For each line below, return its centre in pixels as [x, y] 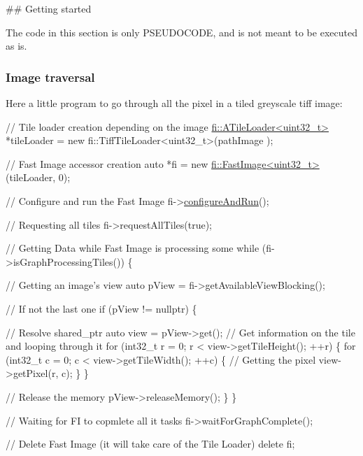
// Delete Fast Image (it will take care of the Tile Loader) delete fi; [150, 444]
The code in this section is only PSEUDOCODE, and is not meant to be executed [181, 32]
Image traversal [50, 77]
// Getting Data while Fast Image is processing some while [133, 248]
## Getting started [49, 8]
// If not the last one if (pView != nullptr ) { [101, 308]
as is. [16, 46]
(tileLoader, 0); [38, 177]
